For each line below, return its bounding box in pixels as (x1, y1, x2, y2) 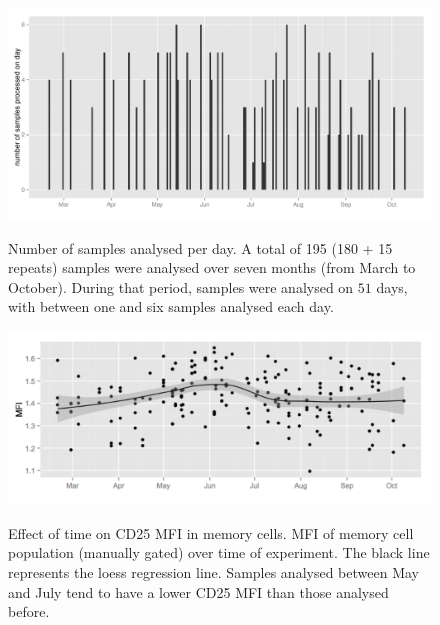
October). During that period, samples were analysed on (8, 276, 354, 297)
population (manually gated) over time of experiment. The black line (8, 542, 430, 563)
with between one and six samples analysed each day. (8, 296, 334, 317)
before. (8, 601, 50, 622)
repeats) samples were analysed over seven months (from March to (8, 257, 416, 278)
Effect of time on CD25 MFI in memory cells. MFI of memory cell (8, 522, 414, 543)
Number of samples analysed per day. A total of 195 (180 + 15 (8, 237, 393, 258)
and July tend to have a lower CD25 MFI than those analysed (8, 581, 389, 602)
